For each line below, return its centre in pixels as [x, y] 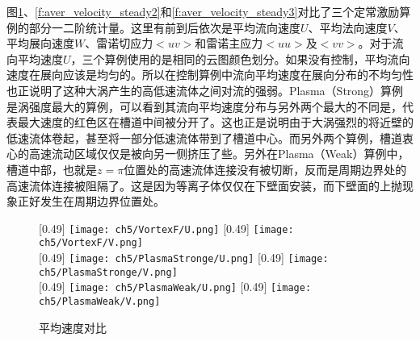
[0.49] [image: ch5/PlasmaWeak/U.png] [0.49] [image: [175, 287]
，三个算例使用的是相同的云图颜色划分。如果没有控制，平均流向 [240, 58]
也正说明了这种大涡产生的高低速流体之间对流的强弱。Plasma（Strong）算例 [205, 90]
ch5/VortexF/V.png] [91, 243]
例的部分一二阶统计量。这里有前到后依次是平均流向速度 [153, 27]
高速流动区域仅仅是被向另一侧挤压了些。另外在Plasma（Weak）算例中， [219, 154]
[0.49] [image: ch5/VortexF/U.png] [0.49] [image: [166, 228]
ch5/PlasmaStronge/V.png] [108, 272]
